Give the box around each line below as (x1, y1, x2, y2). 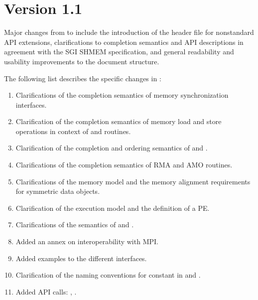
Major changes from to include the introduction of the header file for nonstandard (4, 27, 254, 37)
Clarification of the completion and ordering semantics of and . (15, 143, 208, 153)
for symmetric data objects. (15, 186, 100, 196)
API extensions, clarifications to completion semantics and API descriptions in (4, 36, 244, 47)
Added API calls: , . (15, 286, 77, 297)
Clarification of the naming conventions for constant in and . (15, 270, 201, 280)
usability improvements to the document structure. (4, 56, 159, 66)
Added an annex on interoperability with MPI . (15, 236, 158, 247)
